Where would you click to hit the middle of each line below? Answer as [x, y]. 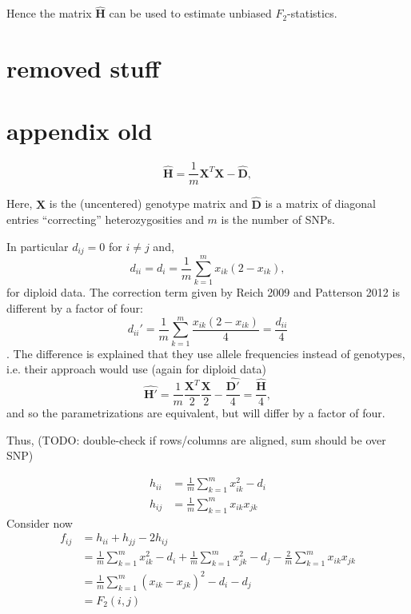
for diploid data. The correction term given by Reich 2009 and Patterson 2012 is [203, 292]
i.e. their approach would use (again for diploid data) [136, 369]
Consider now [40, 522]
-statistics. [312, 13]
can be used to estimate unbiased [190, 13]
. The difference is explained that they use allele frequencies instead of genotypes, [206, 353]
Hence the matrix [49, 13]
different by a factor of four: [75, 307]
